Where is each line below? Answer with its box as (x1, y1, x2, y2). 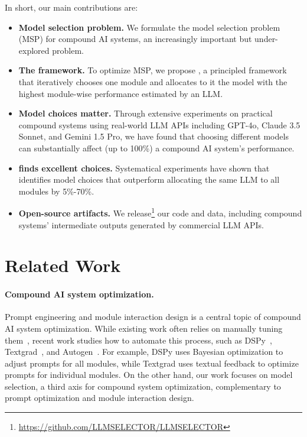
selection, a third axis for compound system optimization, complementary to (5, 380, 281, 392)
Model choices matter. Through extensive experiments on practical (18, 107, 273, 119)
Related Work (5, 253, 121, 277)
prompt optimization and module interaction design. (5, 391, 194, 404)
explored (18, 44, 50, 56)
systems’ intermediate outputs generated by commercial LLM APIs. (18, 218, 264, 231)
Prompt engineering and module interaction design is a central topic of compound (5, 310, 301, 323)
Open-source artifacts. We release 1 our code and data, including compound (18, 205, 302, 219)
